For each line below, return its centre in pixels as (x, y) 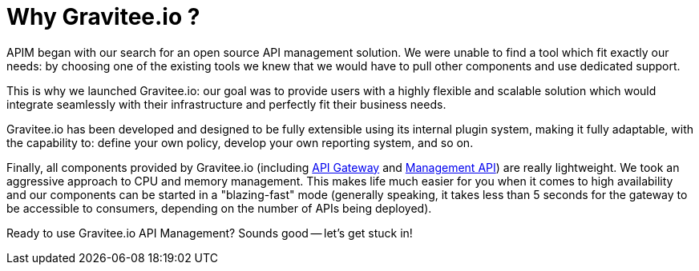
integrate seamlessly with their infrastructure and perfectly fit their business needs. (226, 104)
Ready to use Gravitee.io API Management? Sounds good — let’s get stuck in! (210, 233)
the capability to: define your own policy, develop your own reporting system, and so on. (240, 142)
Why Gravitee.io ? (103, 17)
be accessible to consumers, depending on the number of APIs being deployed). (219, 208)
